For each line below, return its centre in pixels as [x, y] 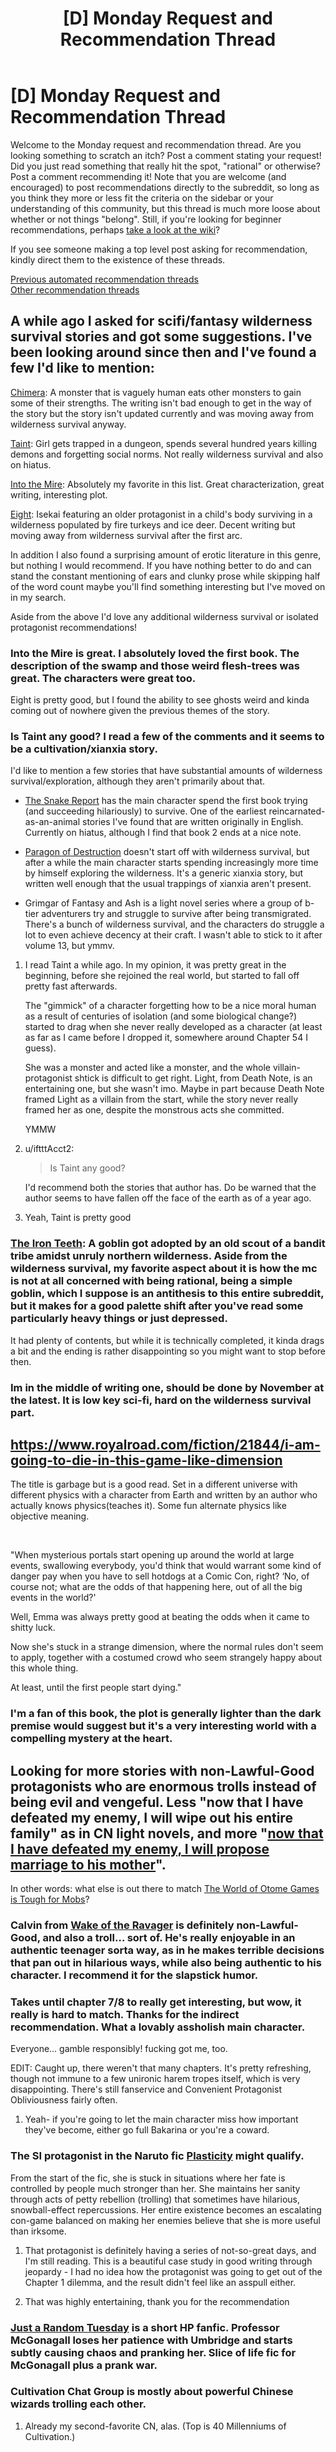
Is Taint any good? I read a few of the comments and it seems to [167, 736]
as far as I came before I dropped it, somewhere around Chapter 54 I [166, 1038]
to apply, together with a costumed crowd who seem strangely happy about [166, 1658]
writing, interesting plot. [59, 494]
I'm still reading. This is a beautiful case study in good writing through [168, 2261]
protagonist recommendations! [74, 627]
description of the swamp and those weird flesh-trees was [155, 665]
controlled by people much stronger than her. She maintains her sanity [155, 2188]
